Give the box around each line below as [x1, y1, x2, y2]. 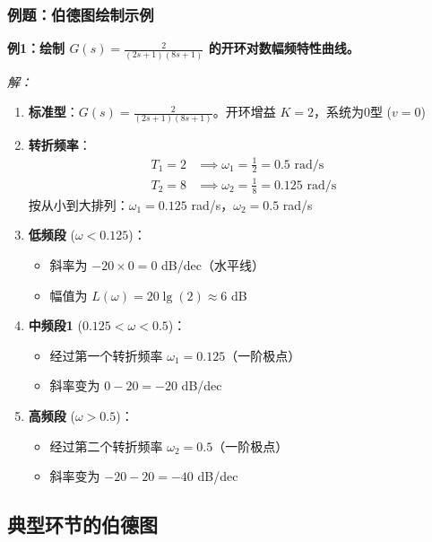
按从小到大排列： [28, 195, 129, 214]
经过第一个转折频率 [49, 345, 163, 364]
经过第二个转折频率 [49, 436, 163, 455]
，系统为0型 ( [313, 102, 393, 121]
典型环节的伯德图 [7, 511, 158, 538]
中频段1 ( [28, 316, 82, 335]
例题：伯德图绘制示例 [7, 3, 154, 25]
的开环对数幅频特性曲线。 [208, 39, 359, 57]
